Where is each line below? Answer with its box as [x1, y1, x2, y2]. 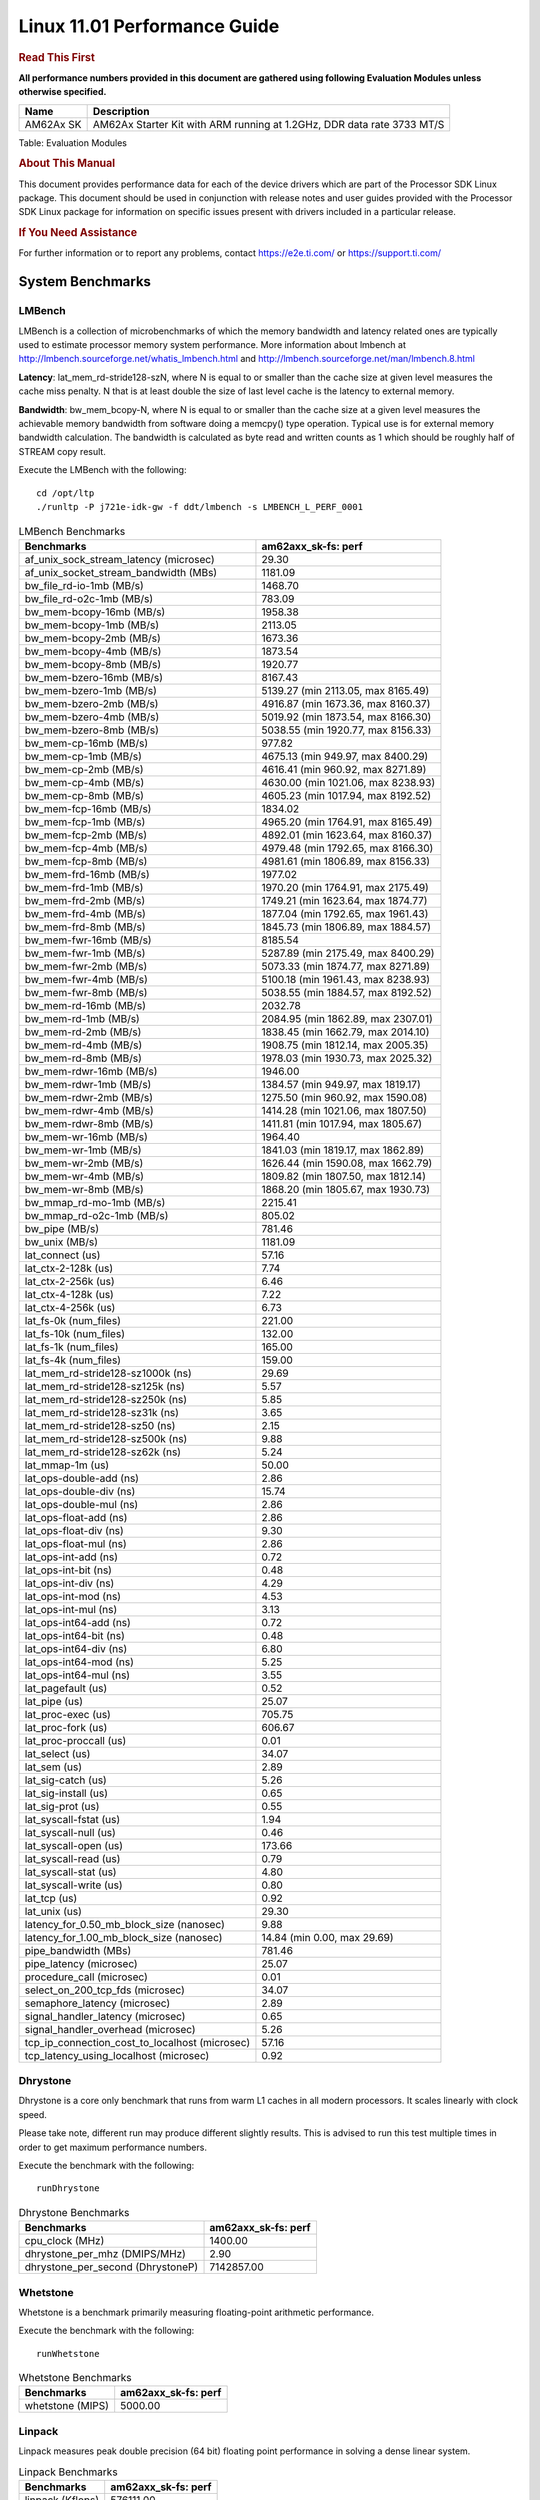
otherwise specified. [18, 86, 107, 98]
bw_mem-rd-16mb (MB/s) [24, 998, 147, 1012]
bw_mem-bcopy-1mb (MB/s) [24, 618, 160, 632]
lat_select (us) [24, 1746, 91, 1760]
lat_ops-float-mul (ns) [24, 1536, 127, 1550]
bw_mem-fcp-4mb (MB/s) [24, 841, 149, 855]
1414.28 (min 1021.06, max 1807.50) [261, 1103, 427, 1117]
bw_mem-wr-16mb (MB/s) [24, 1130, 149, 1144]
